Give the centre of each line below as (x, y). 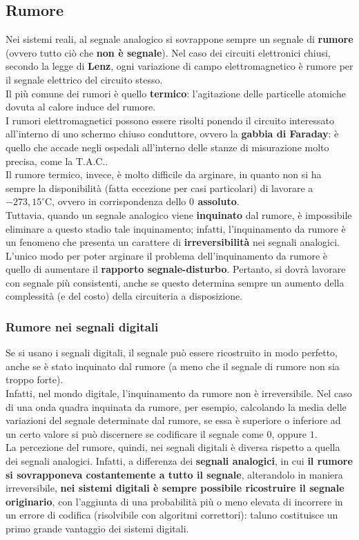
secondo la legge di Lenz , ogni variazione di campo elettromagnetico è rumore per (179, 66)
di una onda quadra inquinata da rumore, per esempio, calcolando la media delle (176, 406)
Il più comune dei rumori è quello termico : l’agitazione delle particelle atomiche (176, 93)
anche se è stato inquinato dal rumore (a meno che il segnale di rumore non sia (173, 366)
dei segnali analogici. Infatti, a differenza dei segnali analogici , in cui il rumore (179, 461)
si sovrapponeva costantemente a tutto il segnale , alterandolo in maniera (174, 474)
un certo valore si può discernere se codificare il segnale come (135, 433)
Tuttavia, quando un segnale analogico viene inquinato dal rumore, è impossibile (179, 214)
